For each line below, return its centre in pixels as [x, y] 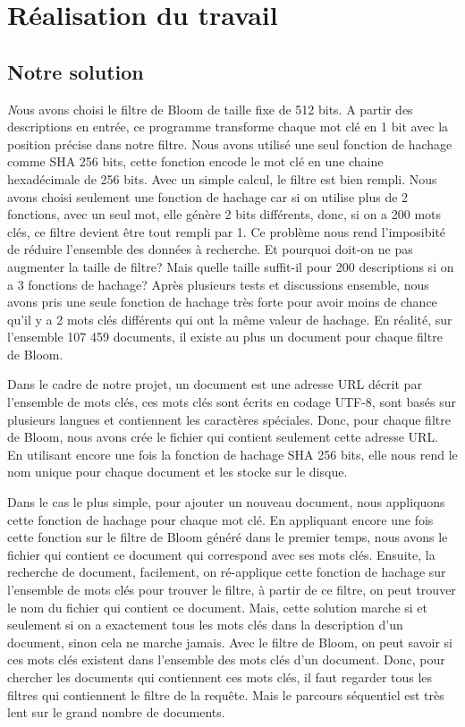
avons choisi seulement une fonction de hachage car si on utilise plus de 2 [208, 196]
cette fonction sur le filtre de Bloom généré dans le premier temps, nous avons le [228, 537]
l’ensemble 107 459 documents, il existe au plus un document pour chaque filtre [225, 337]
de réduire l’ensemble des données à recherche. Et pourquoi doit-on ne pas [210, 249]
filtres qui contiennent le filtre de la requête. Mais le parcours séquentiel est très [226, 694]
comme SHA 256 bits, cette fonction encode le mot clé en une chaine [195, 161]
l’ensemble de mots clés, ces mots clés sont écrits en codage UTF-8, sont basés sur [232, 402]
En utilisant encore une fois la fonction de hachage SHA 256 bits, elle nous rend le [232, 454]
